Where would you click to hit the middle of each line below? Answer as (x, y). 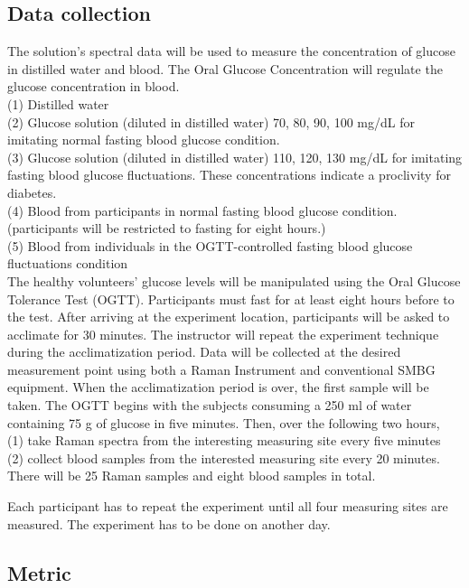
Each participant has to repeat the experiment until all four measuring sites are (228, 506)
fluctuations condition (68, 263)
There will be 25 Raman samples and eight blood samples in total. (192, 476)
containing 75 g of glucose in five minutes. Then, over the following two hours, (224, 422)
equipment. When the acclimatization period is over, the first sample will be (218, 387)
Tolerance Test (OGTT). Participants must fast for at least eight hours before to (231, 299)
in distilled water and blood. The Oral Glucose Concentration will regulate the (225, 68)
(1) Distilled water (58, 103)
